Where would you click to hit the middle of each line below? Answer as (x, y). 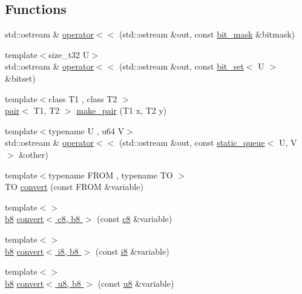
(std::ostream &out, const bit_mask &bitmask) (207, 34)
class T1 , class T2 (83, 98)
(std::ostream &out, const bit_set (181, 66)
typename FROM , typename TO (111, 175)
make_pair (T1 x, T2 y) (122, 110)
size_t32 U (69, 54)
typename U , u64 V (87, 130)
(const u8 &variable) (136, 283)
